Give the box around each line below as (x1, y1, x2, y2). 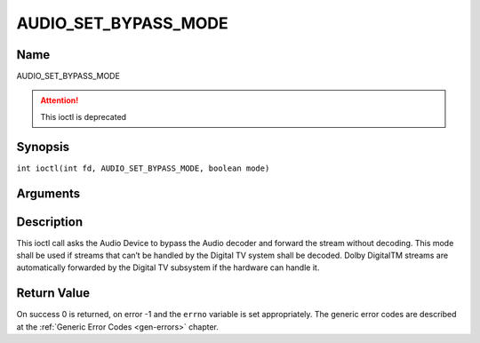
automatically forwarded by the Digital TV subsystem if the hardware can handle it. (16, 262, 320, 273)
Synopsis (16, 139, 70, 155)
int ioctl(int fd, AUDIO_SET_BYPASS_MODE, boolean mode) (16, 163, 270, 173)
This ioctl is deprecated (40, 111, 127, 122)
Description (16, 214, 84, 229)
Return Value (16, 285, 91, 301)
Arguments (16, 186, 81, 201)
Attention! (40, 95, 79, 106)
